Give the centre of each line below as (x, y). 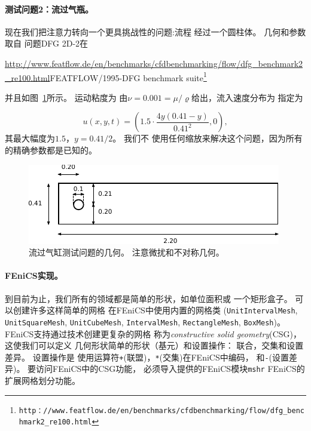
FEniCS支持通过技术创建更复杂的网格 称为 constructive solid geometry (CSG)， (153, 333)
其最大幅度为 (30, 138)
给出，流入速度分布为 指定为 (247, 97)
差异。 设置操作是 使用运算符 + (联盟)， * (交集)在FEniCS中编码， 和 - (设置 (147, 357)
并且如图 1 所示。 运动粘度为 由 (66, 97)
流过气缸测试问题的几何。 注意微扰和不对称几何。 (126, 252)
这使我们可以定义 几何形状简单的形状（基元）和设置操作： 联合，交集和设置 (154, 345)
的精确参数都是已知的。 (51, 150)
